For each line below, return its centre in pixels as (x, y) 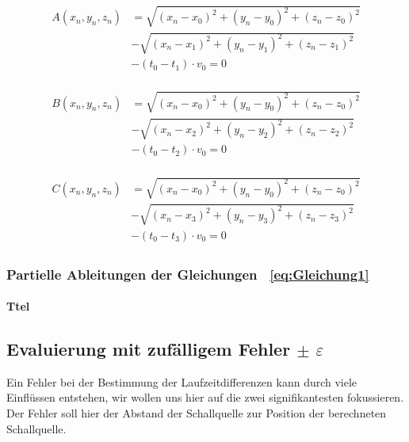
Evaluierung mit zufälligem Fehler (149, 349)
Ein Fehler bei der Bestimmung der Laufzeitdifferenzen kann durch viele (182, 381)
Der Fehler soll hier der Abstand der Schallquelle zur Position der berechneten (197, 413)
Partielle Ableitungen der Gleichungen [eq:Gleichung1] (188, 274)
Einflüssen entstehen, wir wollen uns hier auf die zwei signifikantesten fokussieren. (205, 397)
